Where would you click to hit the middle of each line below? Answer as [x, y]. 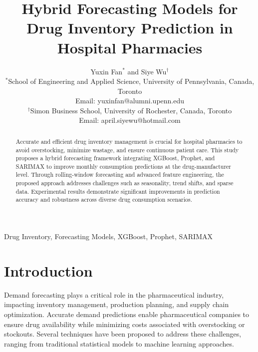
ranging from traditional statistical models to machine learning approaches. [119, 343]
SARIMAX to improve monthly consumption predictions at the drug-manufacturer [123, 166]
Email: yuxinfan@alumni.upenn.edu [130, 101]
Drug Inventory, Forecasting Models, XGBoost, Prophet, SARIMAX [108, 236]
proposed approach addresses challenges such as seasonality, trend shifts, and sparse [125, 183]
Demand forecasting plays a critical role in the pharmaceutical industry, [114, 294]
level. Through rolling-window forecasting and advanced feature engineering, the [120, 175]
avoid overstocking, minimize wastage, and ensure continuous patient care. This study [127, 150]
